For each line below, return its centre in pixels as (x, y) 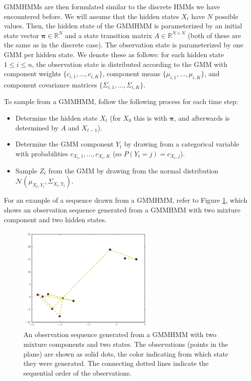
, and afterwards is (202, 118)
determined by (37, 127)
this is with (150, 118)
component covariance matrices (51, 84)
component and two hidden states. (55, 219)
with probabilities (42, 153)
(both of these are (214, 35)
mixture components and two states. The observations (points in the (126, 344)
